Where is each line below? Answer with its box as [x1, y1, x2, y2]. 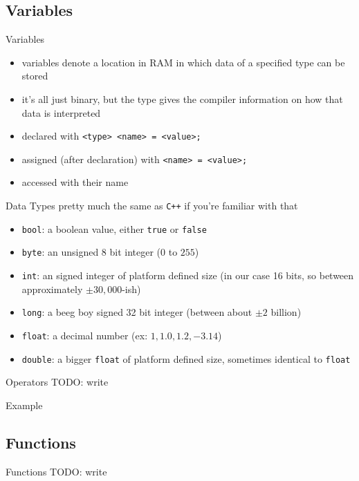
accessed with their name [21, 175, 129, 189]
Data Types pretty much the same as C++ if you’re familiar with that [6, 198, 298, 213]
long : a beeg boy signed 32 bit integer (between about [21, 305, 252, 319]
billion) [270, 305, 302, 319]
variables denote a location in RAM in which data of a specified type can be [21, 55, 345, 69]
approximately [21, 281, 83, 296]
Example [6, 397, 43, 412]
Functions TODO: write [6, 464, 107, 478]
